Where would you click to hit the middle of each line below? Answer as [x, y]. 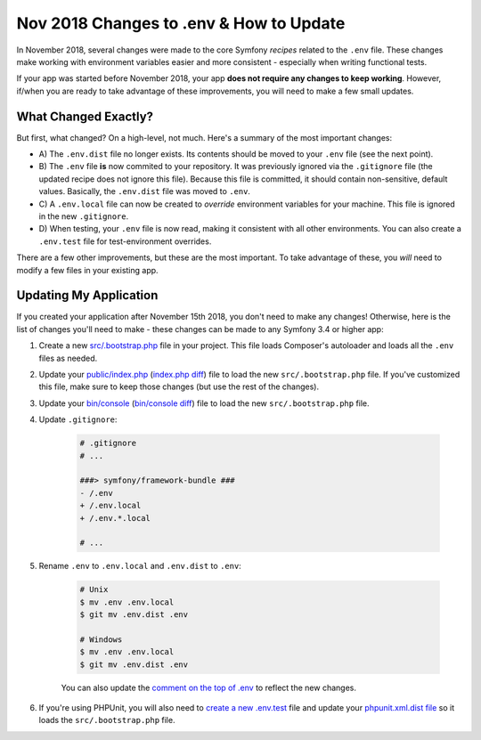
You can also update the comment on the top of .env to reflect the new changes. [208, 687]
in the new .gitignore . [84, 216]
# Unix [94, 590]
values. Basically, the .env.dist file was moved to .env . [145, 191]
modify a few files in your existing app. [88, 270]
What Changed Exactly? [85, 116]
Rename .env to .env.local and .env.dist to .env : [140, 566]
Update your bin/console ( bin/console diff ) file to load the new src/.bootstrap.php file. [204, 403]
